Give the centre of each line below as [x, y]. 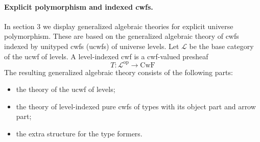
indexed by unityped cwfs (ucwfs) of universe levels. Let [92, 46]
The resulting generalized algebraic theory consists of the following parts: [119, 72]
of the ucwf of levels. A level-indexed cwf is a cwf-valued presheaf [106, 56]
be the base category [221, 46]
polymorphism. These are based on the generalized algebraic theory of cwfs [122, 36]
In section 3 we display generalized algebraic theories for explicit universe [119, 26]
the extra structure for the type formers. [79, 134]
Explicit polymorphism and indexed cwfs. [79, 6]
